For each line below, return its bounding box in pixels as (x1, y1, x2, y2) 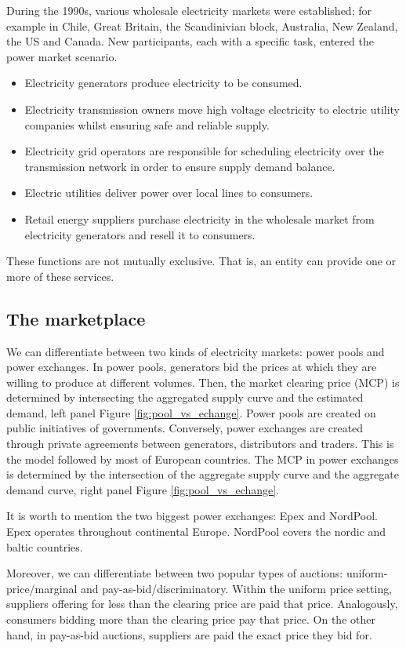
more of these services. (6, 268, 114, 284)
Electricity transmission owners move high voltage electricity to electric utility (24, 100, 401, 117)
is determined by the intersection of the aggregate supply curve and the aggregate (6, 466, 399, 482)
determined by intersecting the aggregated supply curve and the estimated (6, 389, 364, 406)
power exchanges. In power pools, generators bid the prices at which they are (6, 359, 377, 375)
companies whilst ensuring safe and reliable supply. (24, 116, 270, 133)
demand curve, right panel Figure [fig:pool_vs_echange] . (6, 481, 280, 497)
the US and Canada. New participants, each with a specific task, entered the (6, 33, 374, 49)
